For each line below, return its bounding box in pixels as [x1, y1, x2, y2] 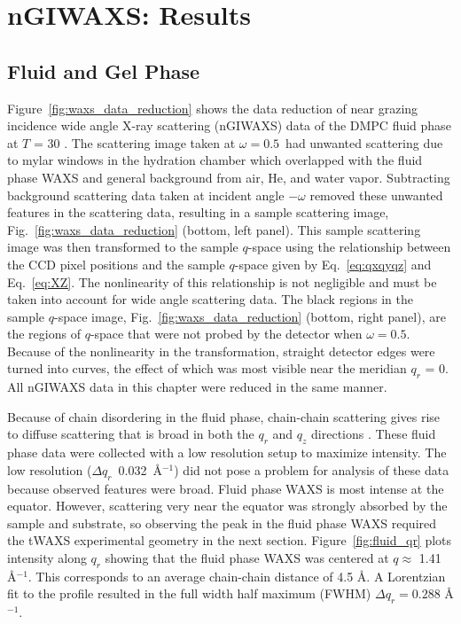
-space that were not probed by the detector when [90, 324, 363, 343]
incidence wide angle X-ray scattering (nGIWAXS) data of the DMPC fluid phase [7, 116, 451, 135]
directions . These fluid [311, 425, 436, 443]
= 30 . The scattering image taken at [33, 133, 236, 152]
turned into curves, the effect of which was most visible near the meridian [7, 359, 407, 378]
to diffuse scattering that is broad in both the [7, 425, 254, 443]
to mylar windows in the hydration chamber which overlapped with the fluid [7, 151, 423, 169]
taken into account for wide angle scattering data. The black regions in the [7, 290, 413, 308]
